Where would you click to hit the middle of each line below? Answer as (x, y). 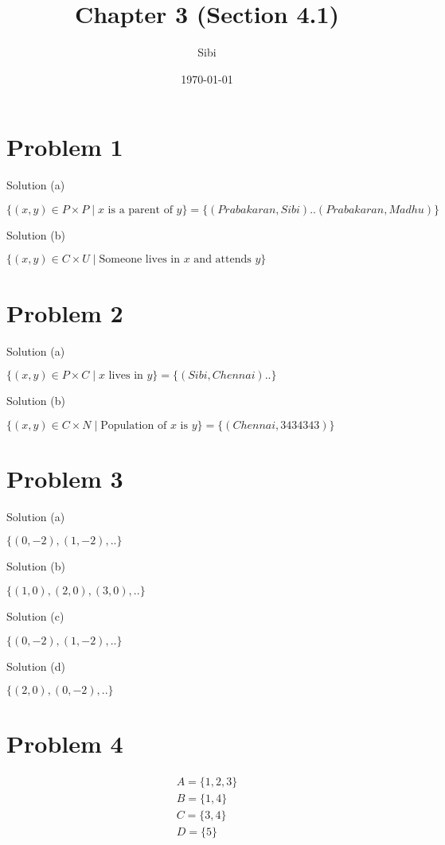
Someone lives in (140, 260)
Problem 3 (65, 478)
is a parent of (140, 210)
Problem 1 (65, 147)
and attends (222, 260)
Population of (134, 425)
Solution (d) (36, 666)
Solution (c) (35, 616)
